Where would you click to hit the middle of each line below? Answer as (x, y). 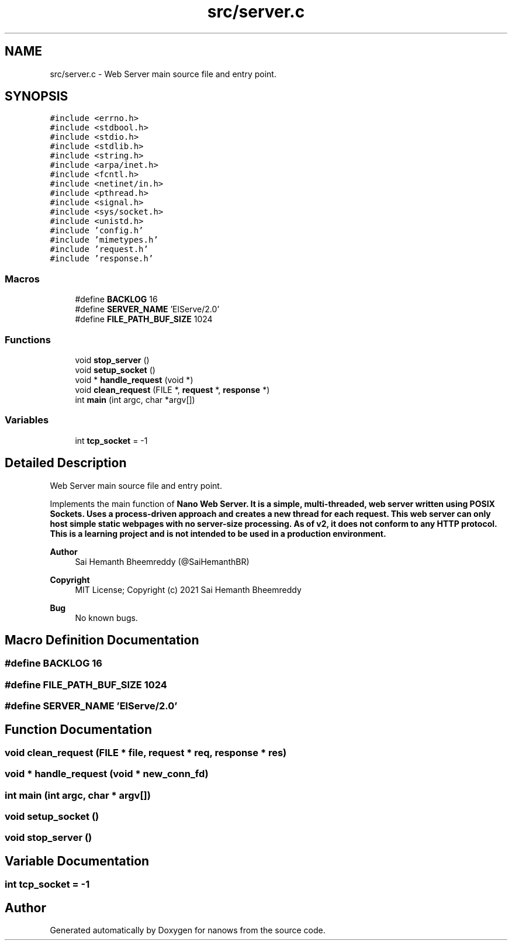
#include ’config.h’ (97, 231)
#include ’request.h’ (99, 249)
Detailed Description (66, 463)
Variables (27, 420)
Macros (22, 279)
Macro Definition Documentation (102, 640)
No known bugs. (106, 618)
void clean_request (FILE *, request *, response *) (172, 389)
